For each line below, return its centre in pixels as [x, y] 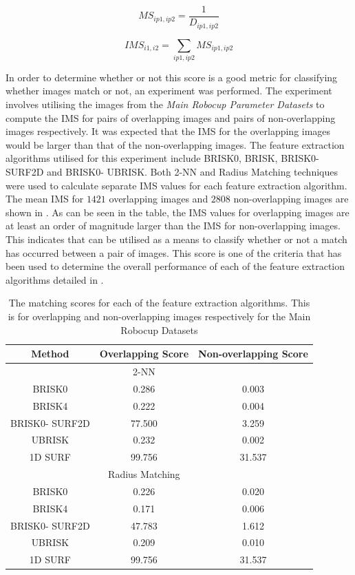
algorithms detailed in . [55, 279]
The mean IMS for [45, 199]
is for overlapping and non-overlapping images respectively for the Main [159, 316]
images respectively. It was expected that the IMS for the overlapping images [168, 131]
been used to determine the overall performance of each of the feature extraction [175, 266]
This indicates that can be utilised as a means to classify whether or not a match [176, 239]
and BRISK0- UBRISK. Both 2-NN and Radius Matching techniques [192, 171]
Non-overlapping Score [253, 354]
